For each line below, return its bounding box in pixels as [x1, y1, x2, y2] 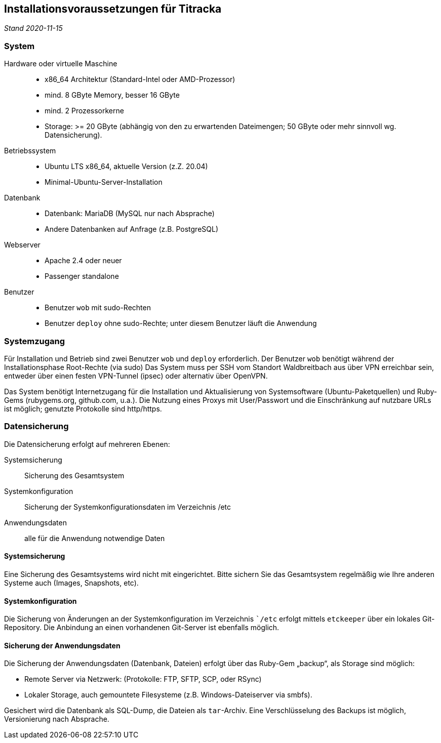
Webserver [4, 240, 41, 250]
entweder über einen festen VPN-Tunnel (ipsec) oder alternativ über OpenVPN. [4, 371, 268, 380]
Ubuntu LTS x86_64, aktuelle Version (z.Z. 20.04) [45, 162, 208, 171]
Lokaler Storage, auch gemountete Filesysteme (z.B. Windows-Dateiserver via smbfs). [24, 690, 312, 699]
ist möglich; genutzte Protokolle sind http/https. [4, 404, 162, 413]
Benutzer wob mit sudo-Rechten [45, 303, 151, 312]
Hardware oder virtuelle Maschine [4, 59, 117, 68]
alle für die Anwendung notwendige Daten [24, 533, 165, 543]
